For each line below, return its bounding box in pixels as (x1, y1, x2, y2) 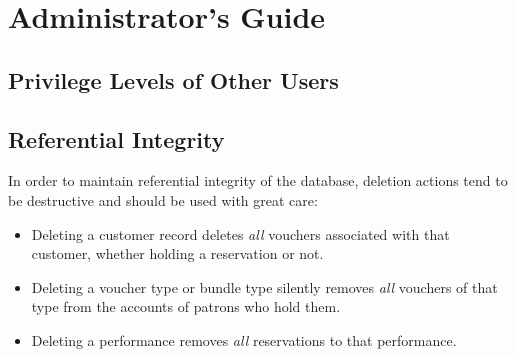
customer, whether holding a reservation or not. (31, 243, 324, 264)
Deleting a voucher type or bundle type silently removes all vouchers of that (31, 276, 498, 297)
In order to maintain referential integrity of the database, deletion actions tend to (8, 170, 508, 191)
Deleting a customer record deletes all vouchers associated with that (31, 223, 450, 244)
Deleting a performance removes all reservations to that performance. (31, 329, 457, 350)
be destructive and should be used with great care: (8, 189, 318, 210)
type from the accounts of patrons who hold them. (31, 296, 341, 317)
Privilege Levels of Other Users (8, 64, 339, 95)
